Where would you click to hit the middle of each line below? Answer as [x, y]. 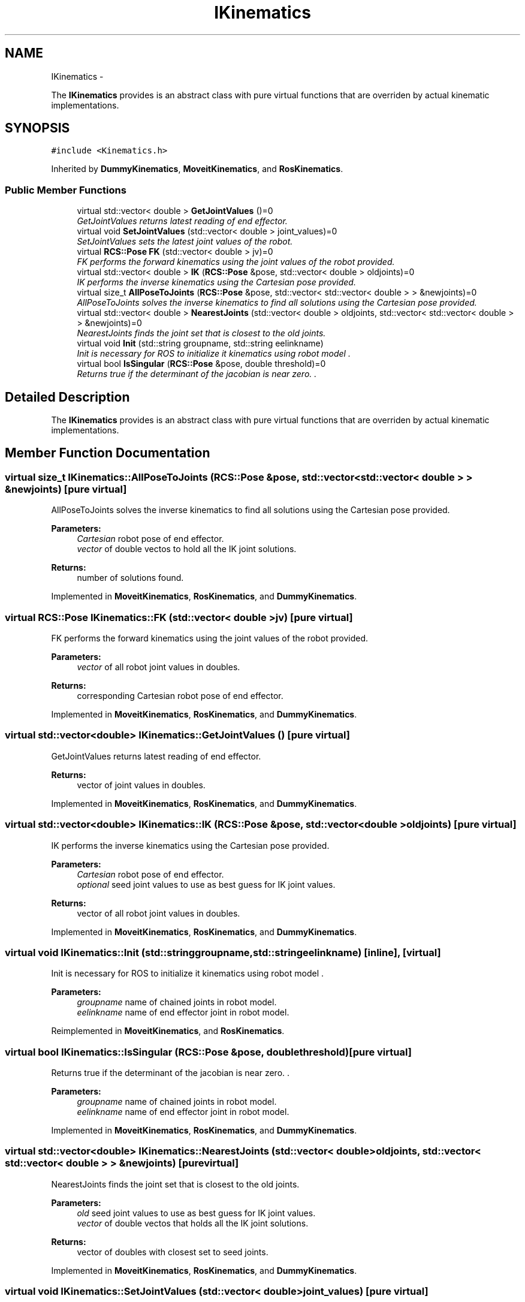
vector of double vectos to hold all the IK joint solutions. [187, 549]
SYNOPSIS [37, 128]
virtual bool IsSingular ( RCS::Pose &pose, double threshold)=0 [201, 364]
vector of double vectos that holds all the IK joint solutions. [193, 1223]
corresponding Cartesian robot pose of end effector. [180, 696]
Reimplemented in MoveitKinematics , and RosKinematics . [168, 1031]
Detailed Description [67, 397]
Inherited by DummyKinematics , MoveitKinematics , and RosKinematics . [197, 169]
